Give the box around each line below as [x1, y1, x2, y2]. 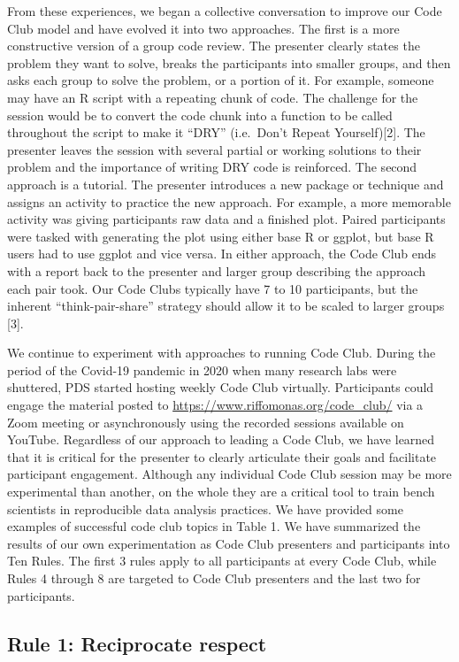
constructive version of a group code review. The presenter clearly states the [7, 36, 420, 55]
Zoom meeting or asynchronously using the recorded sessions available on [7, 412, 404, 431]
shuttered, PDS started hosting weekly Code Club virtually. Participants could [7, 378, 434, 396]
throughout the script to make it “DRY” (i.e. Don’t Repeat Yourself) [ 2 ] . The [7, 123, 425, 142]
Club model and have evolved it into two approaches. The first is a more [7, 19, 400, 37]
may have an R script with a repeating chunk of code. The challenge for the [7, 88, 418, 106]
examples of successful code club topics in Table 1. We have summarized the [7, 517, 421, 535]
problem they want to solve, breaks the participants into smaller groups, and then [7, 53, 451, 72]
